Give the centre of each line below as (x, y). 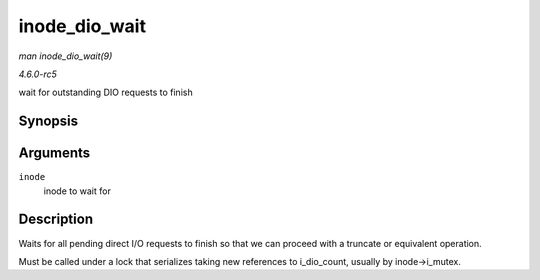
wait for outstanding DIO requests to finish (106, 92)
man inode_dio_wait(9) (65, 56)
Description (56, 219)
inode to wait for (77, 191)
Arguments (54, 153)
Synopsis (48, 121)
